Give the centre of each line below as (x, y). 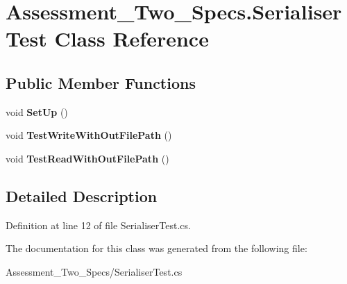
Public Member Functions (101, 82)
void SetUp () (37, 111)
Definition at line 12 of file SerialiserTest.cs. (98, 225)
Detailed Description (82, 195)
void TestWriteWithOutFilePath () (89, 135)
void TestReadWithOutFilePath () (87, 158)
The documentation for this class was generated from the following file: (156, 248)
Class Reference (132, 39)
